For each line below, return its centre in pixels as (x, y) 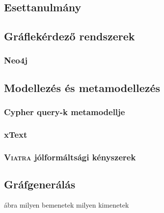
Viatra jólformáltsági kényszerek (70, 157)
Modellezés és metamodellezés (82, 87)
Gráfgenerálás (40, 184)
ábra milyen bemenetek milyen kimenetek (67, 204)
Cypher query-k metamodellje (65, 111)
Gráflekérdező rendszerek (69, 36)
